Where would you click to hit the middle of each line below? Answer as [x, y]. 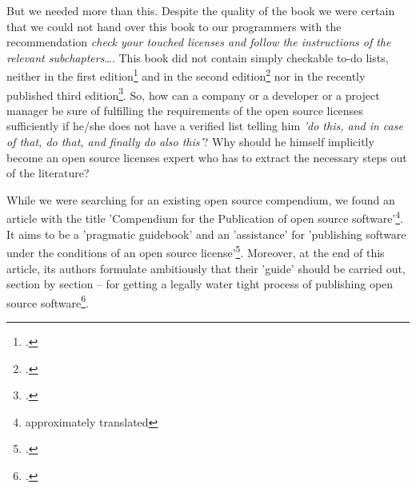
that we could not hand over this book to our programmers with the [174, 26]
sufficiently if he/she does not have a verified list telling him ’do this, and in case [205, 126]
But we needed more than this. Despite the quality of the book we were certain [201, 10]
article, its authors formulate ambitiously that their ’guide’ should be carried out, [206, 268]
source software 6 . [48, 301]
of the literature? [48, 173]
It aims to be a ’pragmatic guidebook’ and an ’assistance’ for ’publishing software [206, 234]
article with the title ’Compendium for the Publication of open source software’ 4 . [205, 217]
